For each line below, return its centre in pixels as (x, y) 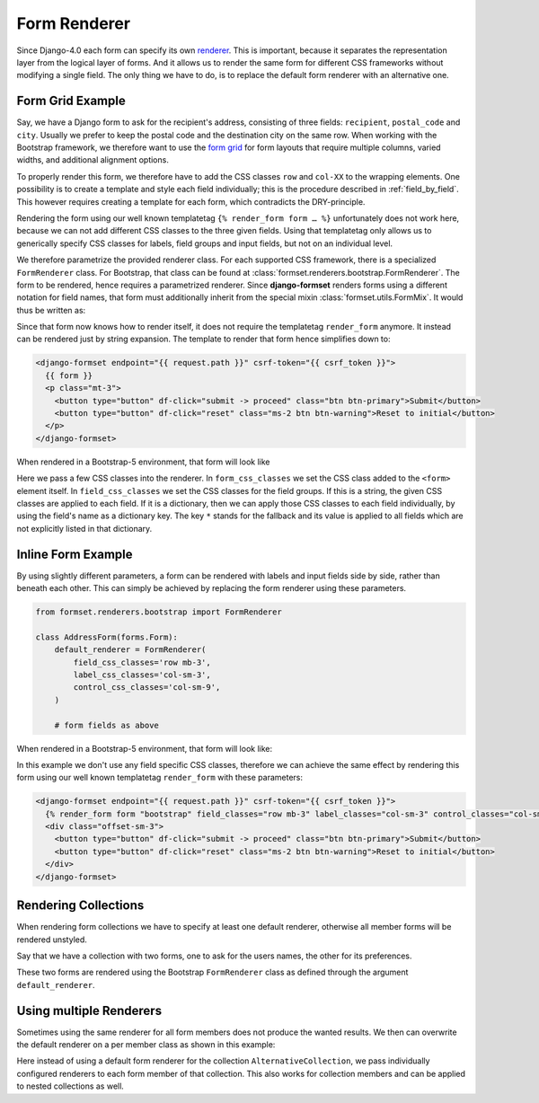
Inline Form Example (75, 554)
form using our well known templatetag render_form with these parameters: (160, 778)
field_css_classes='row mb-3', (142, 662)
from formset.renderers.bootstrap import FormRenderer (159, 612)
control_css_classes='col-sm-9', (147, 688)
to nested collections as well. (71, 1086)
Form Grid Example (71, 101)
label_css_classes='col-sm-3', (142, 675)
